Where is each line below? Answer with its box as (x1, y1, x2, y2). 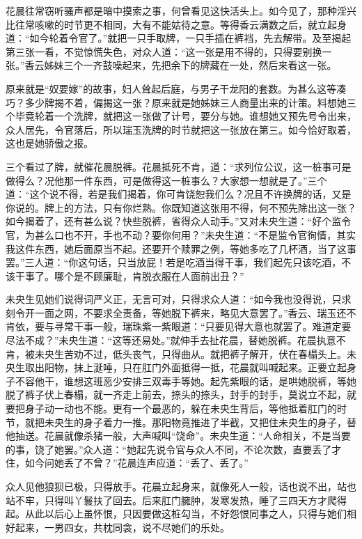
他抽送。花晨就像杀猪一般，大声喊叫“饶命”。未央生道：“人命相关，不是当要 (6, 428, 351, 443)
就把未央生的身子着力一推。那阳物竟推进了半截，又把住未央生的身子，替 (24, 414, 356, 429)
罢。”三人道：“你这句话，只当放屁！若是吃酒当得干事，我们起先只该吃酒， (6, 255, 342, 269)
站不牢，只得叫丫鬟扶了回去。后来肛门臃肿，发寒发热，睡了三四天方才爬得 (6, 492, 347, 507)
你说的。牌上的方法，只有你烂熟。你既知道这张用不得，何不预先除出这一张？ (6, 200, 356, 214)
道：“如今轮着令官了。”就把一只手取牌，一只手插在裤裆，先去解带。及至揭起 (6, 31, 352, 45)
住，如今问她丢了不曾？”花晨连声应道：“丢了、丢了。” (6, 455, 249, 470)
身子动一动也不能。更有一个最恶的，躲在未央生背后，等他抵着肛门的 (24, 401, 337, 416)
